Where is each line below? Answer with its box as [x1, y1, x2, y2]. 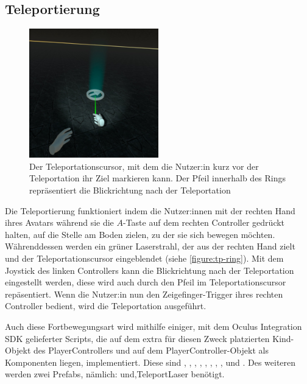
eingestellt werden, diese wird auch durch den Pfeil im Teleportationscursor [5, 276, 286, 288]
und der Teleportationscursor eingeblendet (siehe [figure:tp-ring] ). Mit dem [5, 251, 284, 264]
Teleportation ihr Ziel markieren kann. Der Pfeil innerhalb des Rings [29, 172, 286, 184]
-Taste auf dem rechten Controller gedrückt [123, 216, 285, 229]
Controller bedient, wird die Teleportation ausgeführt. [5, 299, 206, 312]
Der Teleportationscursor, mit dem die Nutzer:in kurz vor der [29, 159, 259, 172]
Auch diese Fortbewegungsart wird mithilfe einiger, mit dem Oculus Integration [5, 319, 302, 332]
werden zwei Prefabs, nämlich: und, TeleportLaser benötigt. [5, 368, 225, 380]
